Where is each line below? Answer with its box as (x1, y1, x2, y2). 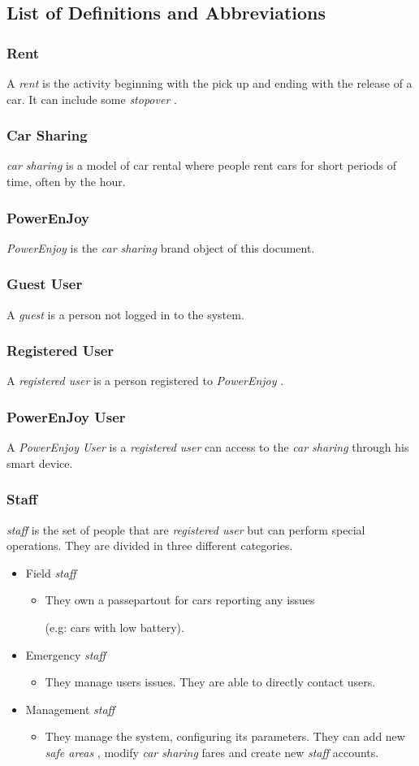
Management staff (25, 700, 115, 717)
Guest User (6, 274, 83, 294)
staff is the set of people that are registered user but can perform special (6, 521, 365, 538)
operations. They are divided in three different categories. (6, 537, 293, 554)
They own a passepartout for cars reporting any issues (45, 591, 315, 608)
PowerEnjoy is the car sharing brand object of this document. (6, 239, 315, 256)
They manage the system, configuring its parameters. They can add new (45, 728, 405, 745)
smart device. (6, 454, 73, 471)
